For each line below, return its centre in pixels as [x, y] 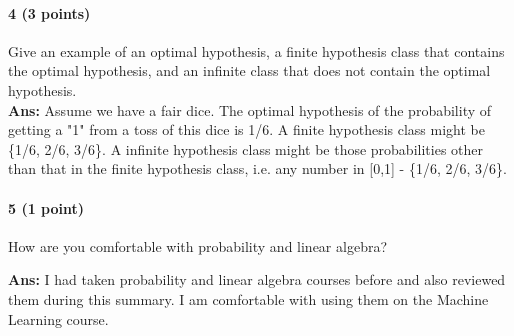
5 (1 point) [46, 207]
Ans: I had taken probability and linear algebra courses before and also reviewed [257, 279]
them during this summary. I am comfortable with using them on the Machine [248, 298]
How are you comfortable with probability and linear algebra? [198, 245]
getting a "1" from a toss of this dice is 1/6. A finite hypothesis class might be [246, 129]
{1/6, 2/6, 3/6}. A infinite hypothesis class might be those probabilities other [245, 148]
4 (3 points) [49, 12]
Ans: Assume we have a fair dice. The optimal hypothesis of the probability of [250, 109]
